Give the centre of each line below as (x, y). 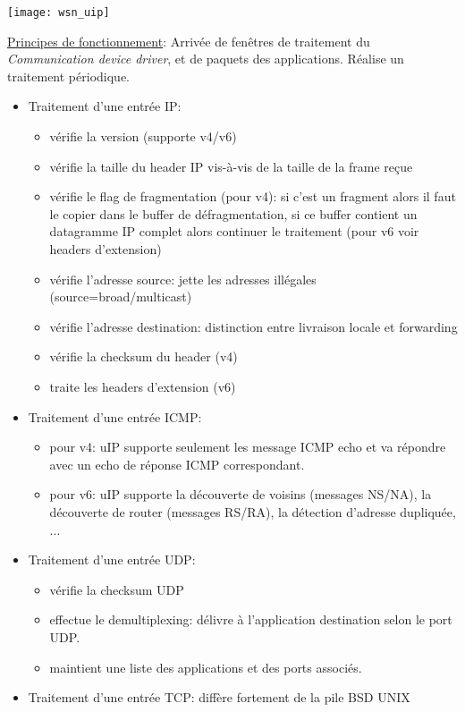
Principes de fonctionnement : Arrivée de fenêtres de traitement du (189, 41)
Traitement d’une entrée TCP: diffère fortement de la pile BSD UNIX (219, 697)
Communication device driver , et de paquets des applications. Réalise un (206, 59)
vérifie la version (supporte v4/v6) (143, 136)
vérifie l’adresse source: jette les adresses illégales (183, 279)
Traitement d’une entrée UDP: (112, 559)
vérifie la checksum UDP (117, 589)
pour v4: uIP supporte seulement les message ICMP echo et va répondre (248, 447)
